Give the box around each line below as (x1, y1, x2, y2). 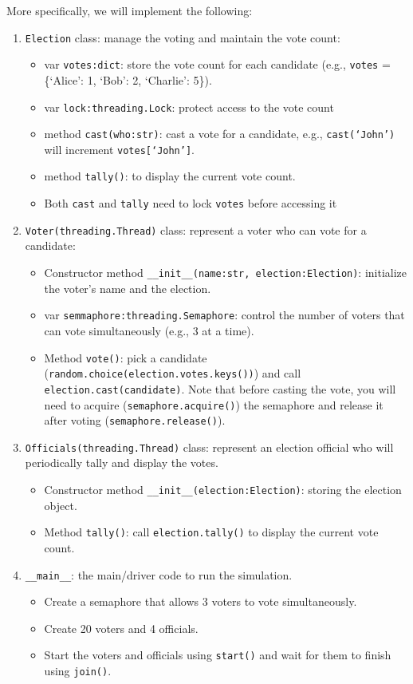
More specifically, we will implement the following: (6, 2, 253, 18)
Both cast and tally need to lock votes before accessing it (44, 195, 337, 212)
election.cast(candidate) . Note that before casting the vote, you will (44, 380, 396, 397)
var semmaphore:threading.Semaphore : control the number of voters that (44, 306, 405, 323)
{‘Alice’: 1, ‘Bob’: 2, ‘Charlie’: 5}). (44, 71, 212, 88)
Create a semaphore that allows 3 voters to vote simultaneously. (44, 593, 357, 610)
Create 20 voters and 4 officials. (44, 619, 199, 636)
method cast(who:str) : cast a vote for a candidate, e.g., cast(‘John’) (44, 125, 395, 142)
